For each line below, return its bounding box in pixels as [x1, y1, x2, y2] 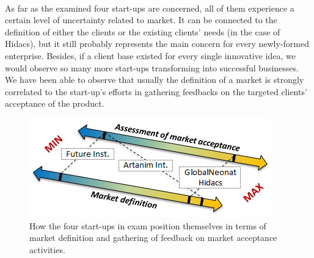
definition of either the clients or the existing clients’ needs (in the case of [5, 25, 280, 38]
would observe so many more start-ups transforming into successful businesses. [5, 61, 299, 74]
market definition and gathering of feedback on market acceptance [29, 231, 277, 244]
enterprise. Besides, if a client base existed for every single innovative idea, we [5, 49, 296, 62]
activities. [29, 243, 65, 256]
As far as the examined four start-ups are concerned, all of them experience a [5, 1, 294, 14]
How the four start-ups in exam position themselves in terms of [29, 219, 266, 232]
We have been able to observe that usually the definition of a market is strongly [5, 73, 304, 86]
